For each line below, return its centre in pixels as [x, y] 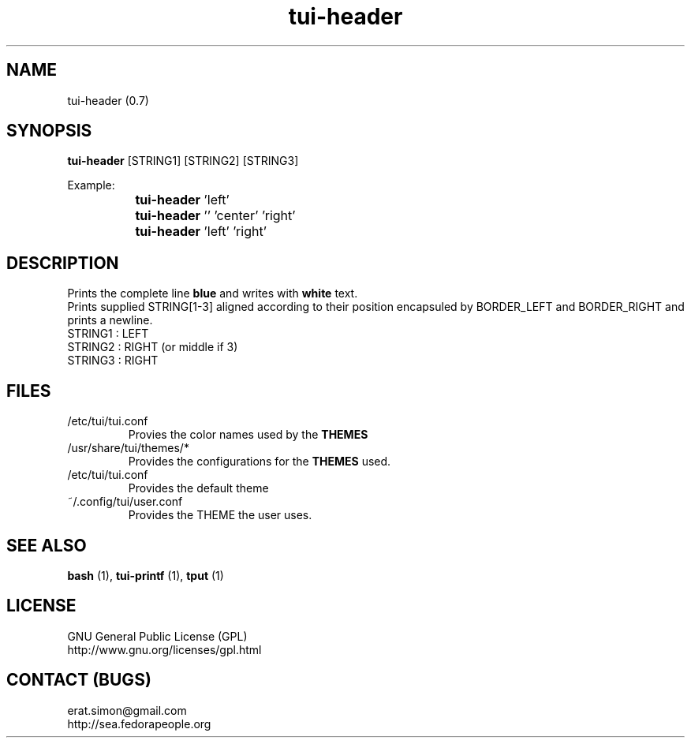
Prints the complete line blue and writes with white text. [213, 293]
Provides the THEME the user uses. [220, 515]
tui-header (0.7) [108, 100]
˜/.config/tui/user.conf [125, 502]
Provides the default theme [198, 488]
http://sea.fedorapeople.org [139, 723]
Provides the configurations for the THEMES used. [260, 462]
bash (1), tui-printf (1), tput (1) [146, 575]
